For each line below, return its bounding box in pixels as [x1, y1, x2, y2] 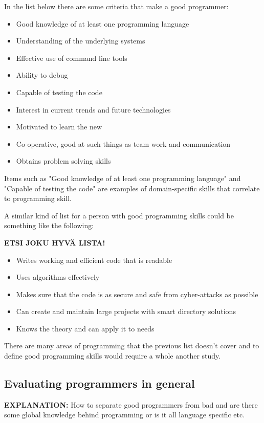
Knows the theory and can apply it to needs [16, 323, 155, 333]
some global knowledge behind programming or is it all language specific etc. [4, 409, 245, 420]
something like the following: [4, 220, 94, 231]
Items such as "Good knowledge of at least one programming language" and [4, 172, 241, 183]
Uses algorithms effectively [16, 272, 100, 282]
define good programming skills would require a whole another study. [4, 350, 221, 361]
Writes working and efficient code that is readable [16, 254, 172, 265]
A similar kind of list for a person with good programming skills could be [4, 210, 234, 220]
